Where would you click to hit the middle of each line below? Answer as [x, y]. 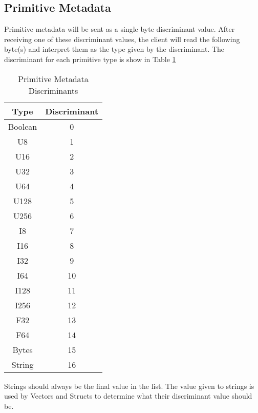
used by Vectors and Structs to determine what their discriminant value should [128, 396]
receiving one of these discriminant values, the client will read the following [122, 39]
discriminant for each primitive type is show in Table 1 [90, 59]
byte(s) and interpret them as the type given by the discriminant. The [114, 49]
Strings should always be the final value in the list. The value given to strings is [129, 386]
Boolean [23, 126]
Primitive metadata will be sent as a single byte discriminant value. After [120, 29]
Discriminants [53, 90]
